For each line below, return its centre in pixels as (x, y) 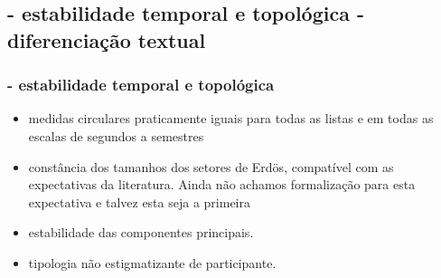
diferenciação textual (107, 39)
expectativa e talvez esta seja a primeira (139, 201)
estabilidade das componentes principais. (141, 232)
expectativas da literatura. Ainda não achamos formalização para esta (222, 184)
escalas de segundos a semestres (116, 135)
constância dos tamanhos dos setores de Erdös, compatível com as (211, 166)
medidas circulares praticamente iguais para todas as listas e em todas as (231, 118)
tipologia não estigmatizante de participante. (152, 262)
